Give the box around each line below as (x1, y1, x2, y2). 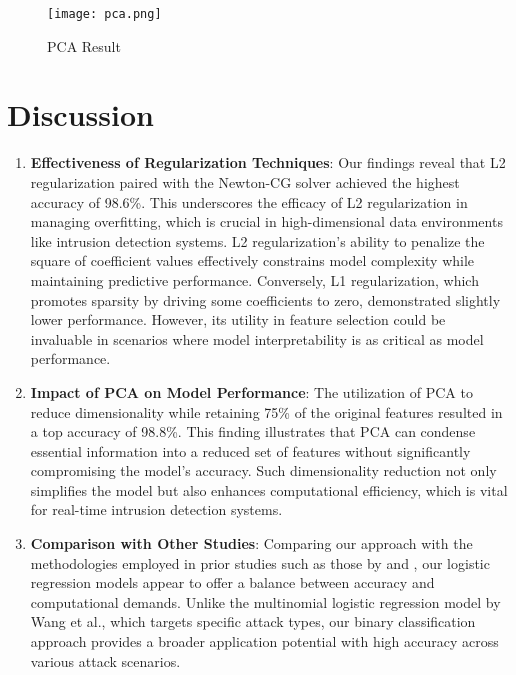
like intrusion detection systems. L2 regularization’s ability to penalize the (30, 230, 485, 251)
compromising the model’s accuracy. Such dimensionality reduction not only (30, 460, 497, 481)
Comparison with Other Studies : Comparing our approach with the (30, 533, 473, 554)
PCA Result (47, 35, 121, 56)
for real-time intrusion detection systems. (30, 499, 283, 520)
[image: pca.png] (47, 7, 162, 21)
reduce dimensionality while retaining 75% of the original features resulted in (30, 401, 503, 422)
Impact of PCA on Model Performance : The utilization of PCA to (30, 381, 473, 402)
